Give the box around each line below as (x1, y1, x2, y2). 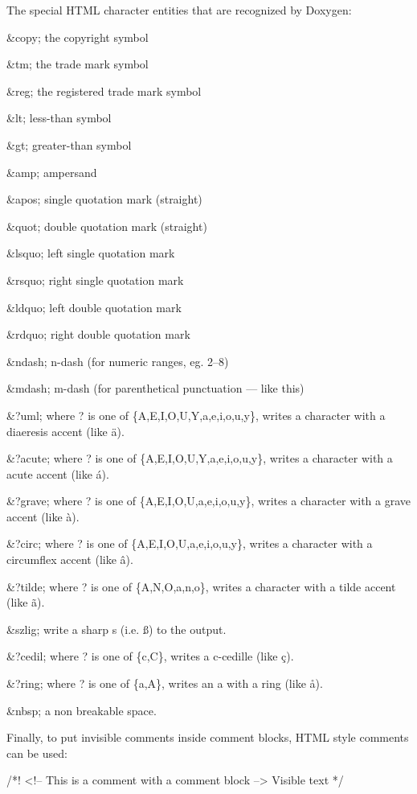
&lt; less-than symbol (6, 109, 112, 126)
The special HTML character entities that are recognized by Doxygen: (6, 2, 352, 18)
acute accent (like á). (6, 465, 109, 482)
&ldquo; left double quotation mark (6, 298, 182, 315)
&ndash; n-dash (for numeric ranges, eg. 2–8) (6, 352, 229, 369)
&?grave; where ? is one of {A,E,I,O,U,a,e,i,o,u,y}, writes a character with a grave (6, 492, 411, 509)
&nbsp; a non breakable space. (6, 701, 157, 718)
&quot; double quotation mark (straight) (6, 217, 207, 234)
